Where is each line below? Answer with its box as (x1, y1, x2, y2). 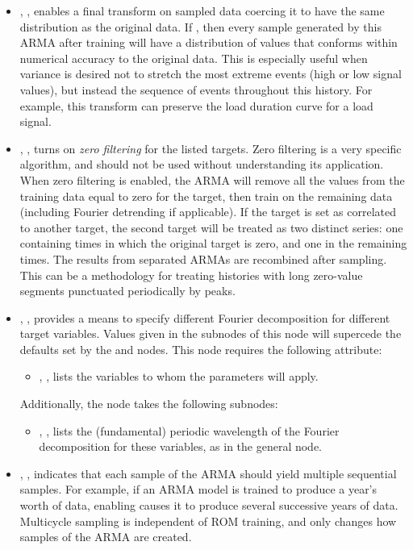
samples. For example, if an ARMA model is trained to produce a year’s (19, 481, 378, 498)
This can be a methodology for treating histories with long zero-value (19, 266, 363, 283)
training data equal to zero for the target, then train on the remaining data (19, 187, 393, 204)
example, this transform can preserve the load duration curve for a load (19, 97, 373, 114)
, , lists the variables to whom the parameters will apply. (39, 368, 319, 385)
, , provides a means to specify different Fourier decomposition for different (19, 309, 390, 326)
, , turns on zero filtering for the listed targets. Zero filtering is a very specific (19, 140, 402, 156)
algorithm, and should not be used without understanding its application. (19, 156, 384, 173)
